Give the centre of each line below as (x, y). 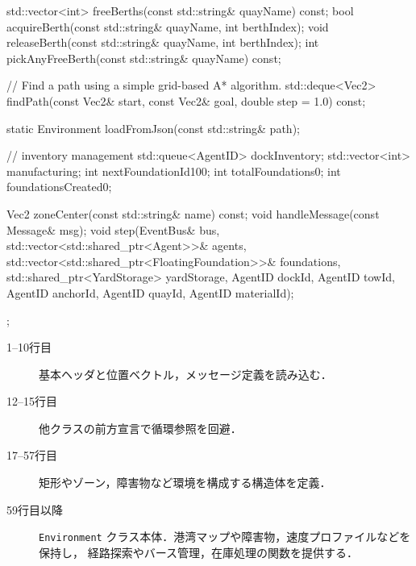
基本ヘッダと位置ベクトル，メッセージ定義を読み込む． (185, 374)
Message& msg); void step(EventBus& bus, (113, 229)
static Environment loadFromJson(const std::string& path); (153, 128)
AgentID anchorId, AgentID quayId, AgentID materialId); (150, 292)
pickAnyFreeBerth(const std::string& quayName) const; (144, 58)
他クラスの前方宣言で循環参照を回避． (140, 428)
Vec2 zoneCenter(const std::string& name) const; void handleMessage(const (193, 213)
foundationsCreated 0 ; (59, 187)
